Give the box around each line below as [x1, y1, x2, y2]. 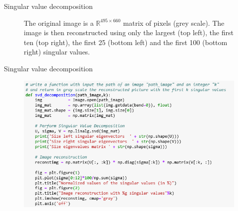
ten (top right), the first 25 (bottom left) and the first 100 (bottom [24, 37, 228, 47]
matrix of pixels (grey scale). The [123, 17, 225, 28]
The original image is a [24, 17, 94, 28]
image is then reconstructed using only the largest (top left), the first [24, 27, 234, 38]
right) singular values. [24, 47, 90, 57]
